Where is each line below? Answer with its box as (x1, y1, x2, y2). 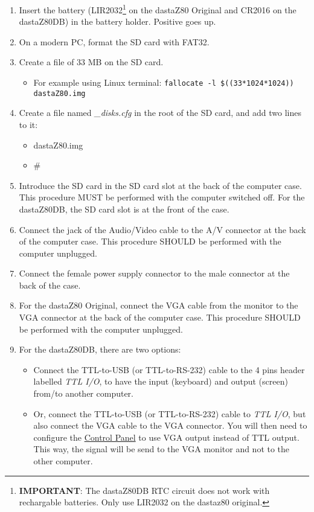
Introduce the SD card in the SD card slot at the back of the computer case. (19, 179, 302, 191)
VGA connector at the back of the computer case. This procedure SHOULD (19, 311, 301, 324)
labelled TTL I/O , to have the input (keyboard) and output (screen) (33, 375, 288, 388)
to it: (19, 118, 38, 130)
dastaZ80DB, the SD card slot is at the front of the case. (19, 202, 229, 215)
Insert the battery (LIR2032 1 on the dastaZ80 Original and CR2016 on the (19, 2, 296, 16)
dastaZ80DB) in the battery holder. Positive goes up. (19, 15, 216, 28)
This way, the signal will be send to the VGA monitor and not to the (33, 443, 290, 455)
